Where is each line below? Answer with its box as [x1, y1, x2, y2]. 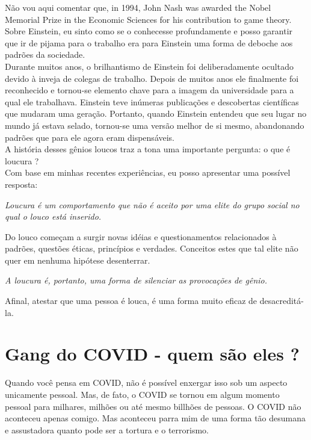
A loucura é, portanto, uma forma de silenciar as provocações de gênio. [5, 274, 268, 287]
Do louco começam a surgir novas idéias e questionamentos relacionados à [5, 230, 277, 243]
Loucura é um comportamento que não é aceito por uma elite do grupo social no [5, 198, 300, 211]
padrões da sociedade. [5, 48, 85, 61]
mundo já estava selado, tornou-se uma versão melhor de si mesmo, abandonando [5, 119, 304, 131]
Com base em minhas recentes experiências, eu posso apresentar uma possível [5, 166, 291, 179]
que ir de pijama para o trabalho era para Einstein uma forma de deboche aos [5, 36, 293, 49]
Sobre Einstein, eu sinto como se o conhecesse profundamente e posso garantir [5, 25, 293, 37]
